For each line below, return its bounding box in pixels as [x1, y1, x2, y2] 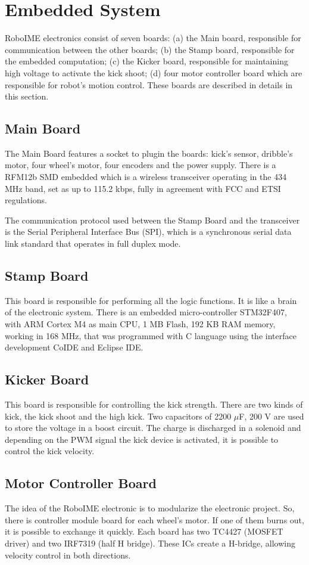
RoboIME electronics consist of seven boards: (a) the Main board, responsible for [5, 32, 301, 44]
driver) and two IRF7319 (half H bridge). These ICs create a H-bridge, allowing [5, 536, 295, 549]
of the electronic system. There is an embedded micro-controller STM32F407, [5, 306, 287, 318]
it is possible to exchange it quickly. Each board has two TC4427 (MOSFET [5, 525, 283, 538]
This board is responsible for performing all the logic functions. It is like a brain [5, 294, 297, 306]
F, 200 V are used [239, 409, 304, 422]
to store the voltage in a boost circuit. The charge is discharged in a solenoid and [5, 421, 301, 434]
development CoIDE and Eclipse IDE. [5, 341, 143, 353]
